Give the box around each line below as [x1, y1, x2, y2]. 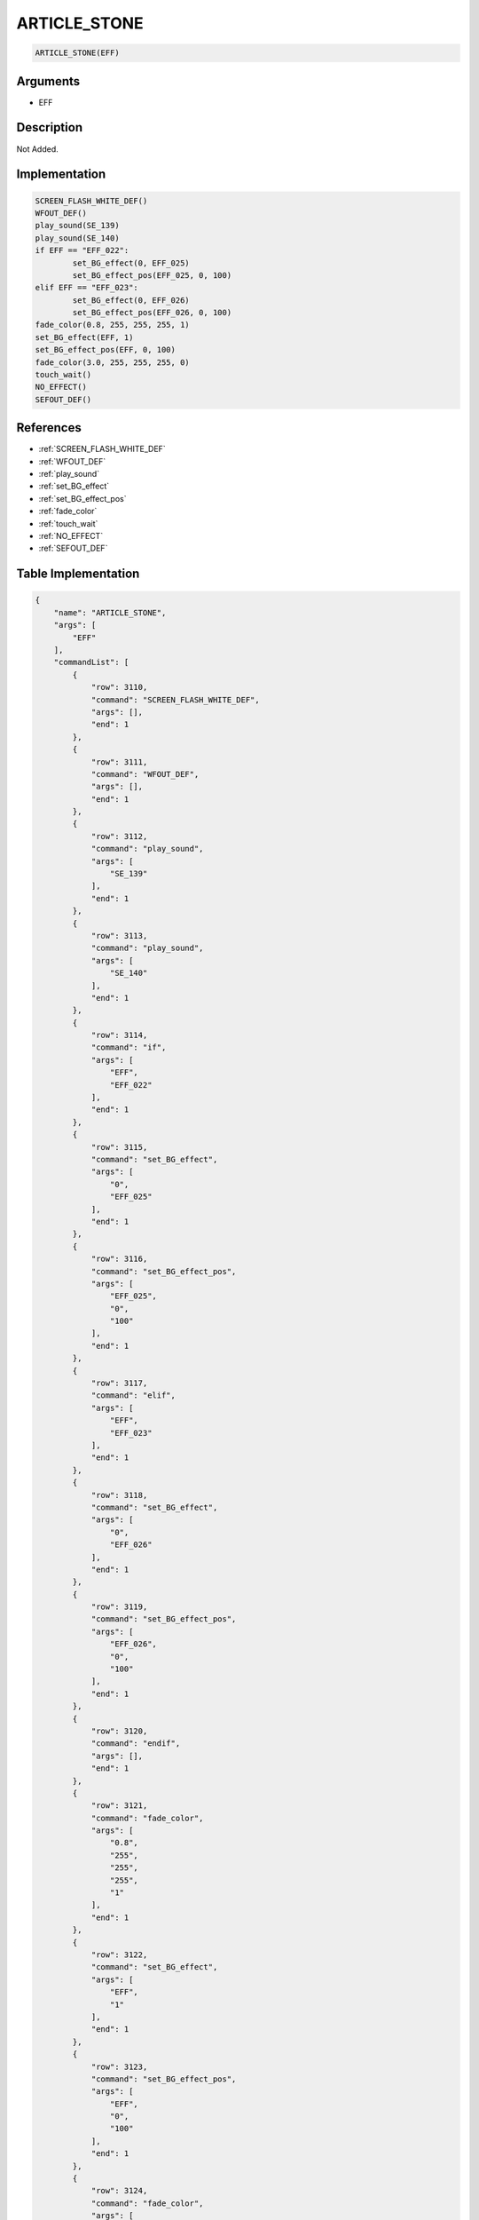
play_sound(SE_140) [35, 233, 120, 243]
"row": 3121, [90, 1801, 148, 1811]
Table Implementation [16, 567, 140, 582]
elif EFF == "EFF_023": [35, 282, 139, 293]
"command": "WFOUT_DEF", [90, 769, 200, 779]
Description [16, 120, 83, 135]
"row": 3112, [90, 831, 148, 841]
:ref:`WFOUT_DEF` [38, 456, 106, 466]
